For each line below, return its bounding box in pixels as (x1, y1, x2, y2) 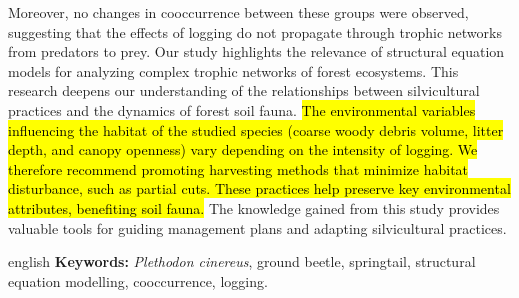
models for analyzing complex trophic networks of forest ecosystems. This (8, 60, 459, 81)
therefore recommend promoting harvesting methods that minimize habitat (8, 158, 469, 179)
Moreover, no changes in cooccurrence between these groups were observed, (8, 2, 469, 22)
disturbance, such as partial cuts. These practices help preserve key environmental (8, 178, 511, 199)
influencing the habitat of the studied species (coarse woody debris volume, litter (8, 119, 504, 140)
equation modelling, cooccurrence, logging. (8, 270, 268, 291)
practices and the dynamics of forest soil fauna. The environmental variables (8, 99, 476, 120)
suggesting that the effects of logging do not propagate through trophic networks (8, 21, 502, 42)
